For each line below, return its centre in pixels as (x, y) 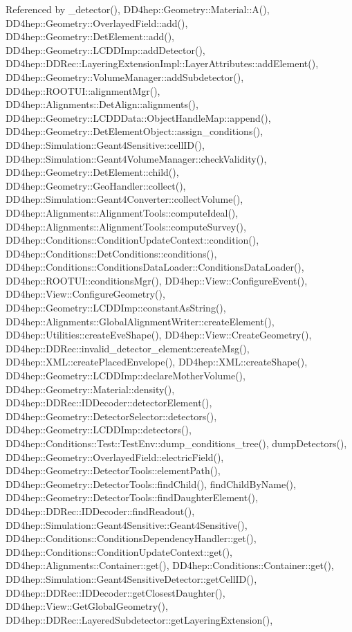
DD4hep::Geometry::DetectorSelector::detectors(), (111, 416)
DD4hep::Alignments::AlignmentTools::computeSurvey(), (126, 226)
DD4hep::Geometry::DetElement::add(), (90, 36)
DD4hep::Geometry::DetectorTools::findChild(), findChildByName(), (151, 484)
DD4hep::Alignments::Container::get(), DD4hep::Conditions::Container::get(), (170, 565)
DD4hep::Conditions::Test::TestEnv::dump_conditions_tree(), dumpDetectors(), (176, 443)
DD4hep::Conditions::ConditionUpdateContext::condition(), (132, 240)
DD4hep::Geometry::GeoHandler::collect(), (96, 185)
